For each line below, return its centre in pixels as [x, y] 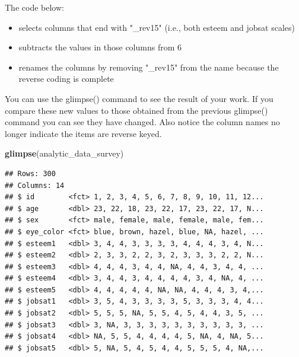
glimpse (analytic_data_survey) [64, 153]
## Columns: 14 [35, 185]
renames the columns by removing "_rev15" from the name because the [149, 67]
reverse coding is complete [66, 79]
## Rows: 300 [30, 173]
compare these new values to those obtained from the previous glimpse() [136, 110]
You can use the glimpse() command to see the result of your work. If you [139, 98]
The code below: [34, 7]
